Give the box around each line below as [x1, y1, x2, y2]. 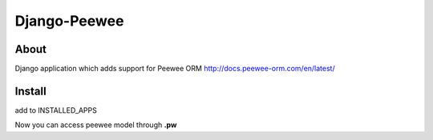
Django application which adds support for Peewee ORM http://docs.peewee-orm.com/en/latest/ [14, 64, 336, 74]
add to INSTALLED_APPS [14, 105, 98, 115]
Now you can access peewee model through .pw [14, 120, 177, 130]
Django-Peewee [14, 12, 124, 30]
